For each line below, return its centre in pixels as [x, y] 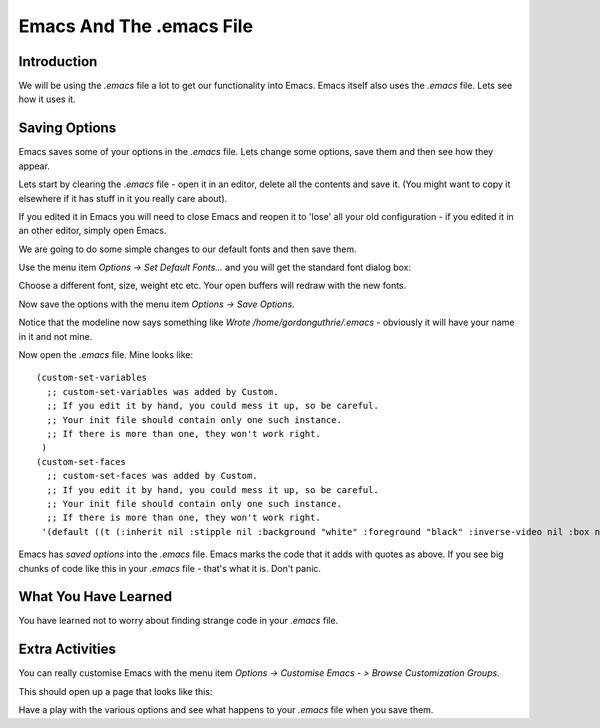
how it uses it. [47, 99]
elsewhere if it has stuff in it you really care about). [123, 198]
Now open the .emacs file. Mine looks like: [106, 355]
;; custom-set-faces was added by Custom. [152, 476]
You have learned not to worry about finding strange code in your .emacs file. [178, 621]
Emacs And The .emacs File [136, 26]
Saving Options [67, 128]
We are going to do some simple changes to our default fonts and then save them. [187, 249]
